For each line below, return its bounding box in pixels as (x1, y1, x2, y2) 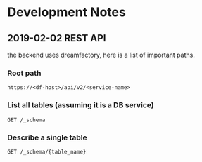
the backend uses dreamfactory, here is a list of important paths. (7, 50, 195, 59)
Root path (7, 68, 42, 78)
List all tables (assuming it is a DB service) (7, 100, 155, 110)
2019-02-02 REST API (7, 32, 106, 44)
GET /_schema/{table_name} (7, 148, 87, 155)
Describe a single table (7, 133, 88, 142)
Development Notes (7, 4, 127, 20)
